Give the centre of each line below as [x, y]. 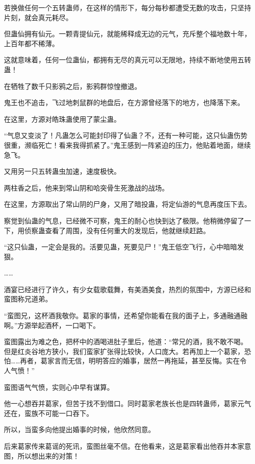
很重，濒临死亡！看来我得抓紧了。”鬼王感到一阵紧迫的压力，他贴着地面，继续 [127, 145]
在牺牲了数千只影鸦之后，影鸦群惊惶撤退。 [73, 86]
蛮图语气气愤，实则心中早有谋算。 [59, 387]
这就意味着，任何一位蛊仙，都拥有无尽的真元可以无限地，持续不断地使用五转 [127, 60]
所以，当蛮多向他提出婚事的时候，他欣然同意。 [79, 429]
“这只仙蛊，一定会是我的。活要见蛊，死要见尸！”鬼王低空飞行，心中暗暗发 [124, 247]
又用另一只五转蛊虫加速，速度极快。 [62, 171]
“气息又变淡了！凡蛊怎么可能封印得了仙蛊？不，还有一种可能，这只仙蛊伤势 [126, 135]
